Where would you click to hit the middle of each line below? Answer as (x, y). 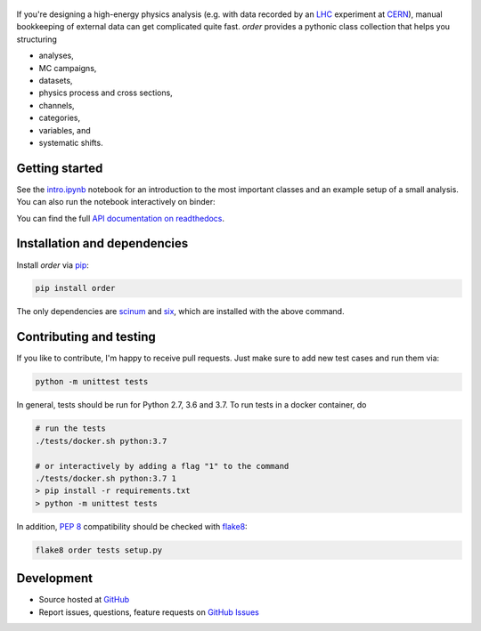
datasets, (56, 80)
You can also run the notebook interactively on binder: (116, 202)
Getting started (60, 168)
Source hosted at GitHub (84, 600)
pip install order (75, 288)
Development (55, 578)
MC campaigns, (68, 68)
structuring (37, 39)
